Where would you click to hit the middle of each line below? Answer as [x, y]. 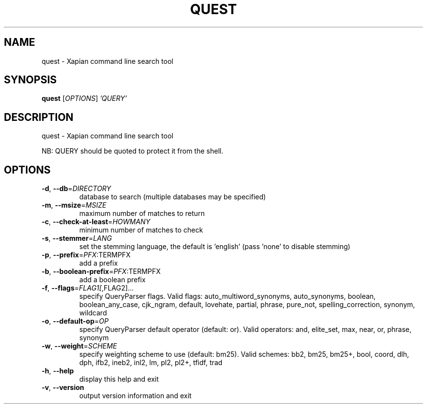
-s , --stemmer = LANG [77, 238]
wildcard [93, 313]
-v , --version [63, 388]
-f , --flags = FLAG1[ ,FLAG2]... [88, 288]
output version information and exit [135, 396]
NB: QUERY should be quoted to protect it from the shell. [133, 151]
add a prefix [98, 263]
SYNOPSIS [30, 80]
